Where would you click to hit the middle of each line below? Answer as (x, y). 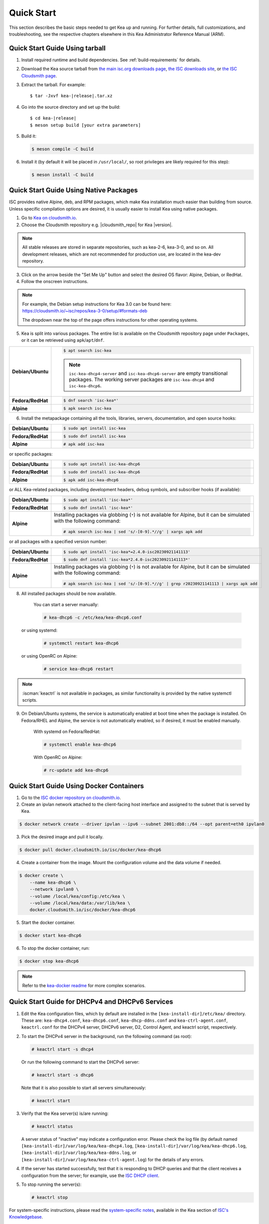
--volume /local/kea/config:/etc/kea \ (78, 896)
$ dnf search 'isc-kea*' (91, 401)
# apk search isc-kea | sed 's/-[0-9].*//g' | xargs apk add (133, 532)
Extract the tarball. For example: (53, 85)
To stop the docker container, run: (56, 948)
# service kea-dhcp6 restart (79, 669)
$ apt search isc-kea (88, 350)
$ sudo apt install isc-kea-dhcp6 (102, 464)
